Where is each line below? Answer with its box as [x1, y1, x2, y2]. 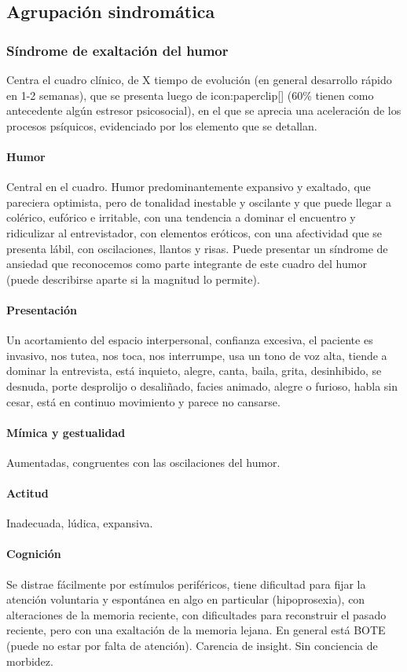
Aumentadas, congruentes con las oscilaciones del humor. [6, 454, 280, 470]
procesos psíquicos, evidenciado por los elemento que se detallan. [6, 117, 317, 134]
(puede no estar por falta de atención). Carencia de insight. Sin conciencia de [6, 637, 378, 654]
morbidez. [6, 652, 53, 669]
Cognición [6, 545, 61, 562]
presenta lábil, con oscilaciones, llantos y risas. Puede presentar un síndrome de [6, 240, 388, 256]
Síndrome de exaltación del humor [6, 40, 229, 60]
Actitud [6, 485, 49, 501]
